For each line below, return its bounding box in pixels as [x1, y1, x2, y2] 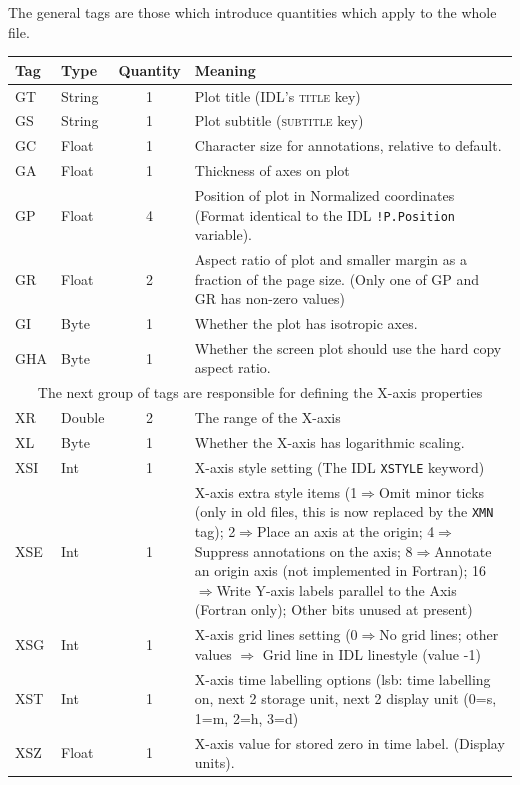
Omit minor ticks [378, 481, 485, 502]
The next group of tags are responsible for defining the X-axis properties [37, 382, 483, 403]
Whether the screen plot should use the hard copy [194, 337, 502, 358]
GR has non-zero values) [194, 288, 345, 309]
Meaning [194, 59, 256, 80]
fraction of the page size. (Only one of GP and [194, 268, 480, 289]
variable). [194, 224, 252, 245]
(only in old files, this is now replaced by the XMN [194, 501, 494, 522]
